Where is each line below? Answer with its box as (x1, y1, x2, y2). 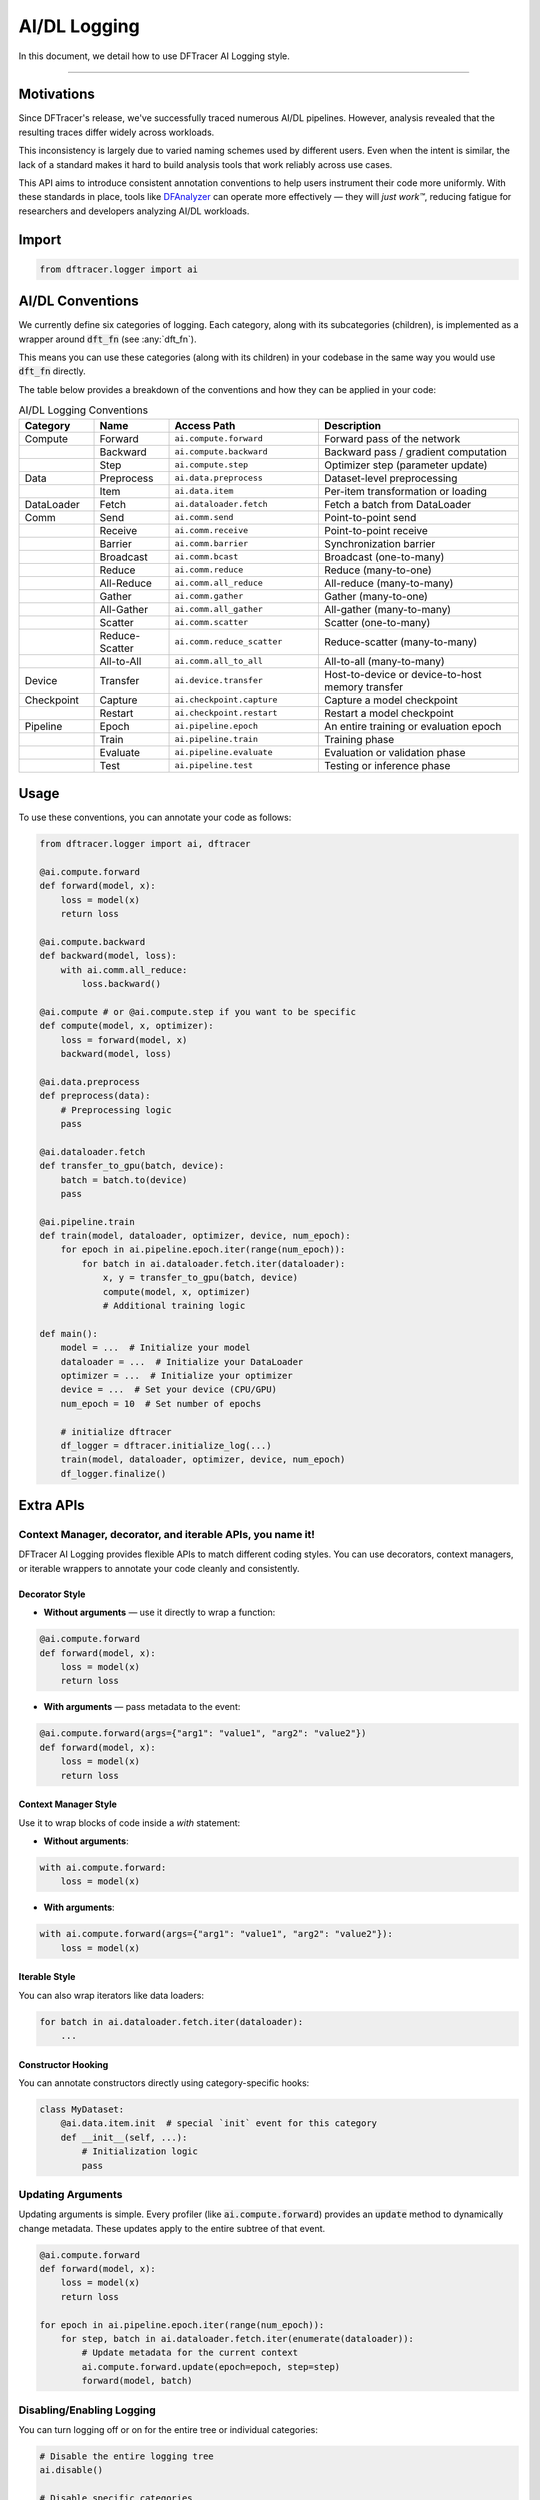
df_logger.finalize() (60, 1468, 167, 1479)
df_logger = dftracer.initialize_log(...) (60, 1440, 272, 1451)
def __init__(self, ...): (60, 2131, 188, 2143)
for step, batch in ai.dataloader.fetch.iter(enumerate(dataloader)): (60, 2333, 415, 2344)
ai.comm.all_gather (174, 604, 264, 615)
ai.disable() (39, 2465, 104, 2476)
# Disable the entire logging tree (39, 2450, 214, 2462)
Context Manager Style (18, 1798, 117, 1810)
